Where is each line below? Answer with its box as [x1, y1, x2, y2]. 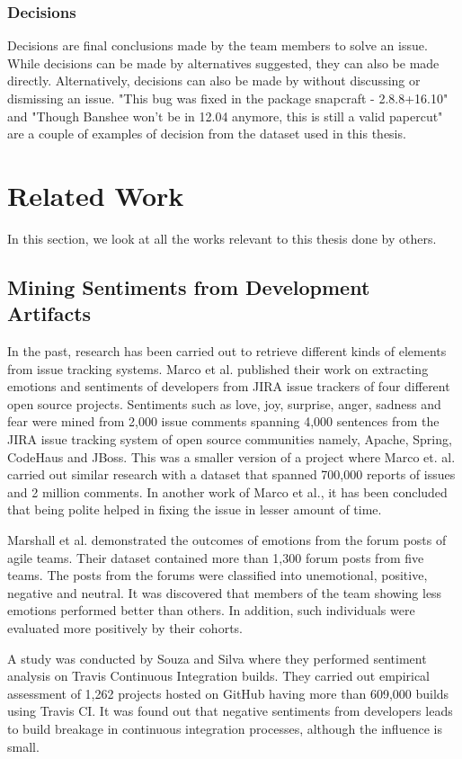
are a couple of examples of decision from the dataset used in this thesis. [7, 124, 406, 143]
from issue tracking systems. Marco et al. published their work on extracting [7, 359, 429, 378]
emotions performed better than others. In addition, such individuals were [7, 601, 415, 620]
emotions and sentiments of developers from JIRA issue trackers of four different [7, 377, 450, 396]
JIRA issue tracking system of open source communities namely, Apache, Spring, [7, 430, 452, 449]
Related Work [7, 176, 184, 213]
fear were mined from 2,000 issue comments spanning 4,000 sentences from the [7, 412, 440, 431]
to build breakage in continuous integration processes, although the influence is [7, 719, 442, 737]
